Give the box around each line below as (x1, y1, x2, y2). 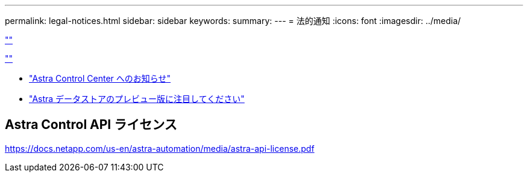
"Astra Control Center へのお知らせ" (29, 73, 171, 83)
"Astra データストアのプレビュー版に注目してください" (29, 94, 245, 104)
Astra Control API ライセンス (5, 117, 177, 133)
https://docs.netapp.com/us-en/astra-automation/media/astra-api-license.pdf (5, 143, 315, 154)
